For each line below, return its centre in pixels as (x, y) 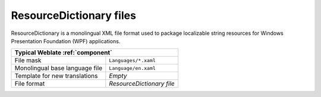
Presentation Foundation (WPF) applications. (66, 41)
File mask (28, 60)
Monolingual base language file (59, 68)
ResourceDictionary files (74, 15)
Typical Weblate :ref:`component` (63, 53)
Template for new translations (56, 76)
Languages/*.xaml (132, 60)
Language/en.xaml (132, 68)
